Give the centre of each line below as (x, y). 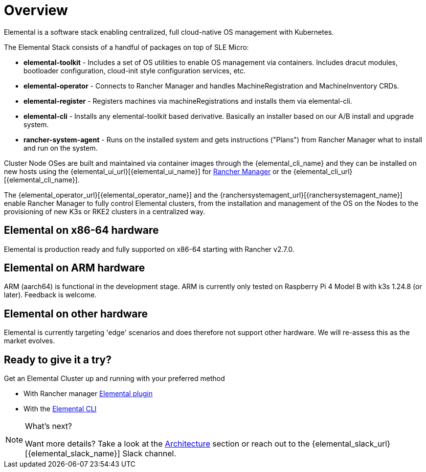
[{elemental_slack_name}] (73, 454)
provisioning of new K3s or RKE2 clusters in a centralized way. (105, 211)
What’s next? (49, 426)
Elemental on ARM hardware (75, 268)
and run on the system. (61, 148)
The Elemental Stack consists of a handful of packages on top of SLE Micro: (126, 47)
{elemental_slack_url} (351, 444)
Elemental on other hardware (76, 314)
